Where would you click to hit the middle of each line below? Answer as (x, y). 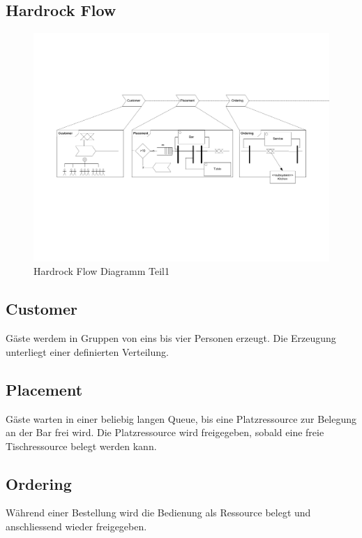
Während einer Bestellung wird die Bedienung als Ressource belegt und (158, 513)
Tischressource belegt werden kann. (81, 446)
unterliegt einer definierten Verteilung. (87, 351)
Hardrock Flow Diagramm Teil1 (101, 271)
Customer (42, 309)
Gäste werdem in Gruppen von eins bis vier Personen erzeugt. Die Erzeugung (171, 338)
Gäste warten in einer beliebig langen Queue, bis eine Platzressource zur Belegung (181, 418)
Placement (44, 389)
